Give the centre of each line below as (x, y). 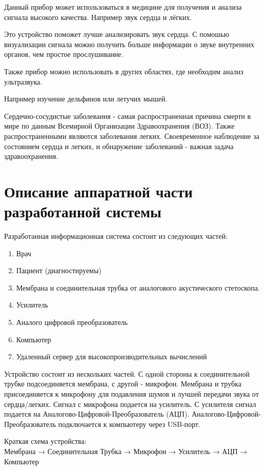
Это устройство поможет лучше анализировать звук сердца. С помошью (117, 34)
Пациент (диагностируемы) (59, 270)
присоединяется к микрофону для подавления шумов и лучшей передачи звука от (131, 393)
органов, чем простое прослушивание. (64, 54)
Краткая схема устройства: (45, 441)
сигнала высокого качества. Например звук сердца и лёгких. (98, 17)
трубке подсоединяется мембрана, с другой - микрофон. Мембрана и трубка (123, 384)
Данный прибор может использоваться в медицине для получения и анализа (123, 7)
